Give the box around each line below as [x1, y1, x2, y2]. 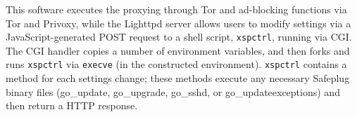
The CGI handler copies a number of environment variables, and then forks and [6, 43, 350, 57]
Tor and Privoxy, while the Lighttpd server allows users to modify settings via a [6, 15, 351, 30]
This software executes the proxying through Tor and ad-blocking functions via [6, 2, 347, 16]
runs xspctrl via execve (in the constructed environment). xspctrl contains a [6, 57, 347, 71]
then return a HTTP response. [6, 98, 138, 113]
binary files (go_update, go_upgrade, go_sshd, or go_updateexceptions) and [6, 84, 340, 99]
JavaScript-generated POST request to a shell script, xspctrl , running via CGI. [6, 29, 352, 44]
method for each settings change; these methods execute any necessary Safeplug [6, 71, 350, 85]
